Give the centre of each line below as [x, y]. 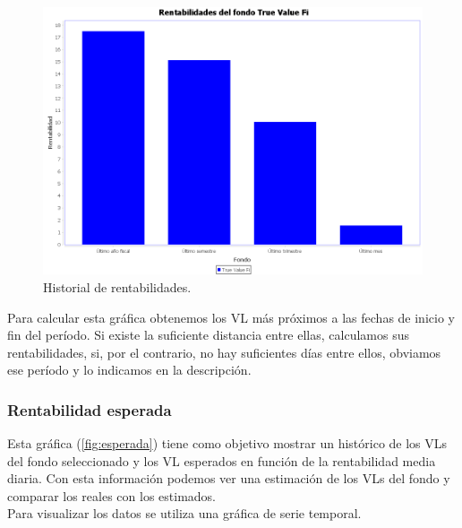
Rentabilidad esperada [90, 409]
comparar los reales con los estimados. [112, 495]
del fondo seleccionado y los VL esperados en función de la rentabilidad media [222, 460]
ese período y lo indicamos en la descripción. [129, 370]
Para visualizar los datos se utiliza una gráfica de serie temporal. [184, 513]
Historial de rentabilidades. [117, 286]
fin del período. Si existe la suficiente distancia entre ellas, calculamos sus [208, 335]
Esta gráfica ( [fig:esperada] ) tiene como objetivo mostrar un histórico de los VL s [227, 443]
